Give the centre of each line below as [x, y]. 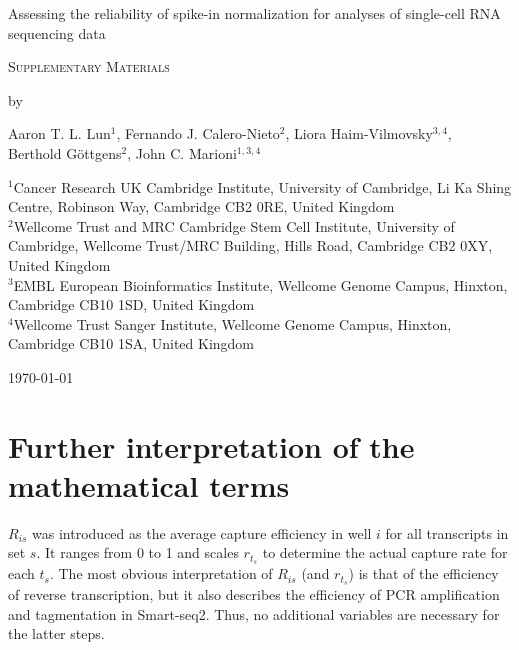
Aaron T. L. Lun [59, 133]
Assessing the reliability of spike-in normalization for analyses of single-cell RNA [254, 13]
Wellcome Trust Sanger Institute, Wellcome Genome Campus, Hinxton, [232, 323]
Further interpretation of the [211, 445]
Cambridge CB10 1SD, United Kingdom [131, 304]
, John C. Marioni [182, 152]
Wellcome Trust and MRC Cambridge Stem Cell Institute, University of [234, 225]
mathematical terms [149, 484]
